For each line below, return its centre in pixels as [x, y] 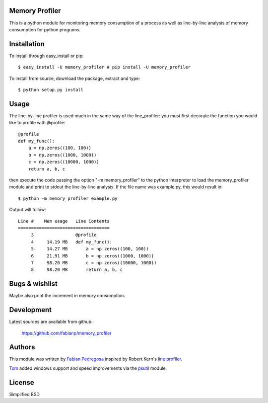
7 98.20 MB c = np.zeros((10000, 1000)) [94, 263]
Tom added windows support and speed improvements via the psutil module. [88, 368]
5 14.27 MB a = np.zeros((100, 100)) [90, 249]
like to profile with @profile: [37, 123]
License [22, 382]
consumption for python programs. [45, 29]
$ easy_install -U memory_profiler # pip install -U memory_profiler [104, 67]
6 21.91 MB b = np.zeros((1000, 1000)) [93, 256]
